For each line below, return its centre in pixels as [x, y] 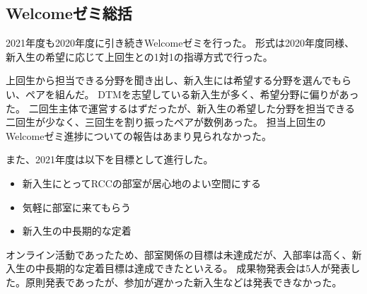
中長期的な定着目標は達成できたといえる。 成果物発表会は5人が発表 [193, 268]
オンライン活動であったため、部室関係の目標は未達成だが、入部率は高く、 [179, 254]
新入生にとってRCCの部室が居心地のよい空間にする [141, 183]
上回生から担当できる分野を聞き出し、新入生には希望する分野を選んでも [174, 80]
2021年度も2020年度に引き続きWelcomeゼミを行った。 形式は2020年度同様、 [180, 43]
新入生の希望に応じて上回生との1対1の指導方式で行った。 [139, 56]
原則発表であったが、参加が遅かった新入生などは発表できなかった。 [183, 282]
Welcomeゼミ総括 [69, 13]
